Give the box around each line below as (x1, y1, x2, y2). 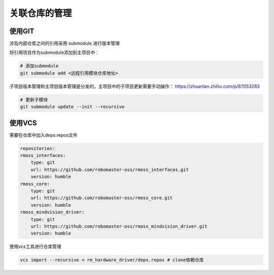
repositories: (20, 145, 55, 151)
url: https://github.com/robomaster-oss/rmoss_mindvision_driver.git (30, 223, 208, 229)
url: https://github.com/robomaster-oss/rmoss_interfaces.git (30, 167, 189, 172)
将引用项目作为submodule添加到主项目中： (9, 50, 100, 56)
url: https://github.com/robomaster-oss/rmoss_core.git (30, 195, 173, 201)
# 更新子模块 (20, 97, 48, 102)
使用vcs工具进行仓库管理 (9, 244, 61, 250)
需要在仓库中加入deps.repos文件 (9, 132, 78, 138)
